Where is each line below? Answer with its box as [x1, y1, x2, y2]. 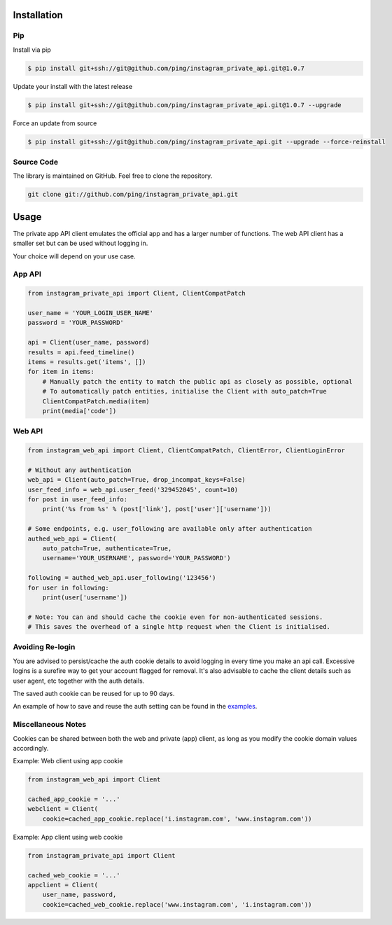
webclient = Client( [27, 805, 98, 813]
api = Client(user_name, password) [27, 338, 150, 347]
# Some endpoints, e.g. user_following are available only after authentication [27, 525, 312, 533]
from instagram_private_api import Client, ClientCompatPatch [27, 289, 246, 298]
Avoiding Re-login [13, 642, 76, 652]
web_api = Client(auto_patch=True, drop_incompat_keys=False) [27, 476, 246, 484]
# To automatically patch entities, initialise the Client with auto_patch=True [42, 387, 327, 396]
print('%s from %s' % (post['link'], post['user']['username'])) [42, 505, 272, 513]
